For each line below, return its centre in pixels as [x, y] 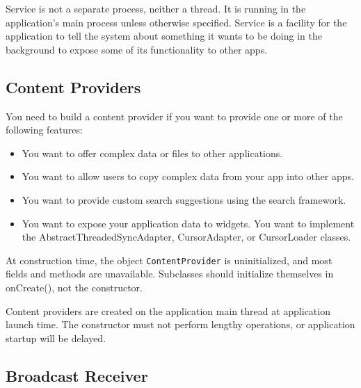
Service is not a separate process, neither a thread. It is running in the [156, 8]
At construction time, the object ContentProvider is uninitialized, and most [169, 260]
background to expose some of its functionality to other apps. [137, 49]
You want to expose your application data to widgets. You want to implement [188, 223]
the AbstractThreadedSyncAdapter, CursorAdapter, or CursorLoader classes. [186, 237]
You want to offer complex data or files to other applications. [152, 153]
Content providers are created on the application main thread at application [168, 310]
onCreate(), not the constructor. [74, 287]
